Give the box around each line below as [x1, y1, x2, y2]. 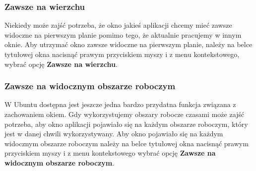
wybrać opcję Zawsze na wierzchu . [4, 58, 118, 69]
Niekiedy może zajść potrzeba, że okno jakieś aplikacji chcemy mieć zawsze [4, 20, 232, 30]
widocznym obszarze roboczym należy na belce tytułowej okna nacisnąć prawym [4, 138, 249, 148]
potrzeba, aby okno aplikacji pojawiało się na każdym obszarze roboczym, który [4, 118, 248, 129]
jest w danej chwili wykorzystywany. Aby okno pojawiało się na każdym [4, 128, 223, 139]
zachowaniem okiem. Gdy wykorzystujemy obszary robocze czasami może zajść [4, 109, 245, 119]
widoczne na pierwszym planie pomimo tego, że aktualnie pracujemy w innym [4, 29, 242, 40]
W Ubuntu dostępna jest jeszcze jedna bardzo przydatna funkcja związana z [4, 99, 236, 110]
